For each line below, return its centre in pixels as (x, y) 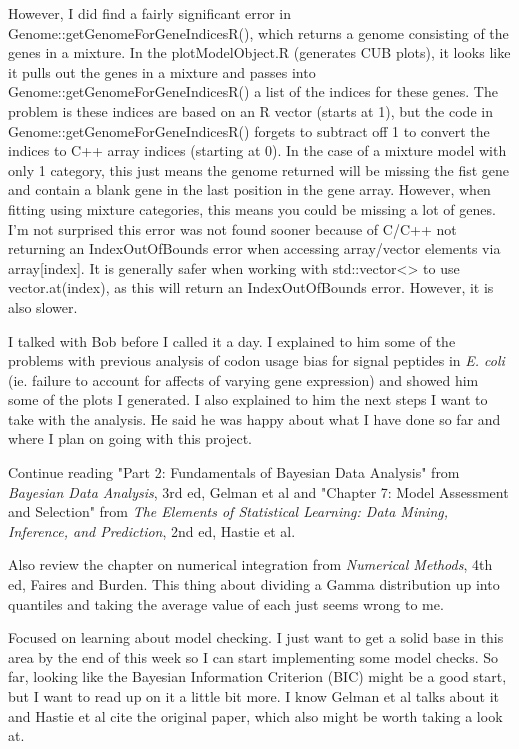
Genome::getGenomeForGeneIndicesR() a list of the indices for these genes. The (253, 91)
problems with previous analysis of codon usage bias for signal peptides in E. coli (256, 360)
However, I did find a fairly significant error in (150, 13)
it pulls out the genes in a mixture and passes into (162, 71)
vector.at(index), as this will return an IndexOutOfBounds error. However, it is (251, 287)
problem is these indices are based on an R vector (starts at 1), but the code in (250, 110)
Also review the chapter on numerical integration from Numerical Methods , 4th (250, 564)
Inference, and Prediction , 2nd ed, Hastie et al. (152, 530)
